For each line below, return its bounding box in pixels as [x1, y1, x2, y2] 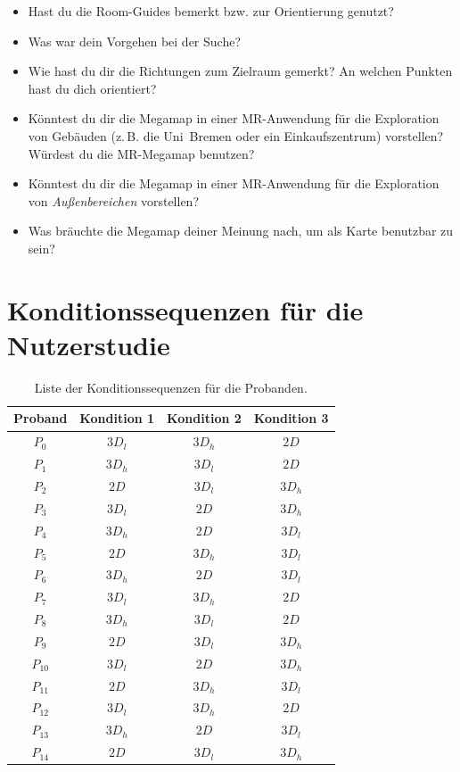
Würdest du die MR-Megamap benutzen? [28, 144, 255, 162]
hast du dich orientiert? [28, 79, 157, 97]
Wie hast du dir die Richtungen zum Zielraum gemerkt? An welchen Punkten [28, 62, 453, 80]
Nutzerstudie [7, 326, 170, 362]
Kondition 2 [167, 409, 242, 428]
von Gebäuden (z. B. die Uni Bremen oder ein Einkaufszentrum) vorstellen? [28, 126, 444, 145]
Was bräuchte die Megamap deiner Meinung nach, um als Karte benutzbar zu [28, 221, 454, 240]
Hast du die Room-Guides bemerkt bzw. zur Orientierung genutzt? [28, 2, 394, 20]
